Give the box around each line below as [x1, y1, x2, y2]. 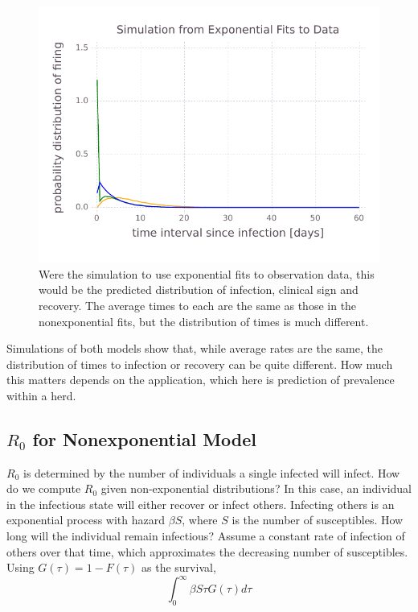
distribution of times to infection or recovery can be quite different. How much [6, 355, 393, 372]
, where [182, 511, 218, 528]
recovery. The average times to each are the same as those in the [39, 296, 357, 313]
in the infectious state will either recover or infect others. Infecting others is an [6, 495, 395, 512]
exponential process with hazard [6, 511, 166, 528]
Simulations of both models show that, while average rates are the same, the [6, 340, 383, 357]
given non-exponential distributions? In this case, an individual [100, 480, 412, 497]
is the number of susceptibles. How [232, 511, 404, 528]
